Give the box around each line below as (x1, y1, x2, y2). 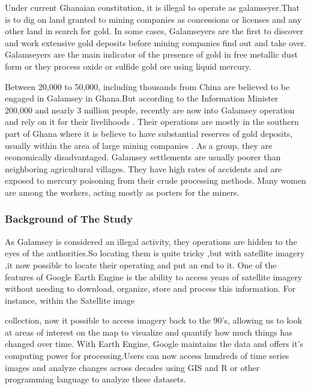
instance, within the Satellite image (5, 294, 135, 306)
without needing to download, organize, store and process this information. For (5, 282, 296, 295)
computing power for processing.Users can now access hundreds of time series (5, 349, 289, 362)
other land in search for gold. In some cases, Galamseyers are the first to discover (5, 25, 304, 37)
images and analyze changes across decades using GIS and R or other (5, 361, 260, 373)
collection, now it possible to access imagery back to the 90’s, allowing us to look (5, 314, 303, 327)
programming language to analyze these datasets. (5, 373, 186, 385)
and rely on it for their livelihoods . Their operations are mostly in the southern (5, 115, 299, 128)
